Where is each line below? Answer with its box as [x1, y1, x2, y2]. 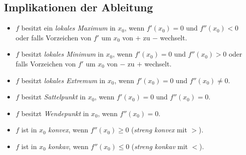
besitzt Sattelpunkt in [21, 92, 86, 102]
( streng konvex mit [131, 124, 187, 135]
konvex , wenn [48, 124, 88, 135]
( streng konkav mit [131, 141, 188, 151]
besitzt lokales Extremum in [21, 75, 106, 85]
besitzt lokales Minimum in [21, 49, 104, 59]
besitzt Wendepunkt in [21, 108, 89, 118]
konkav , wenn [48, 141, 89, 151]
